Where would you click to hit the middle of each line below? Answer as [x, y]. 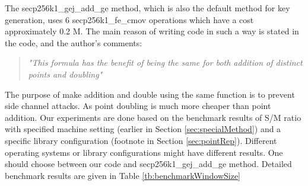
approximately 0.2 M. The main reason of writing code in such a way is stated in [152, 31]
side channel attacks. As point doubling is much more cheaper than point [138, 106]
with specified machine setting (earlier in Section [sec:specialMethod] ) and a [143, 129]
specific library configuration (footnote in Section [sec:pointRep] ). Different [141, 140]
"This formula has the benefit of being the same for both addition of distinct [165, 62]
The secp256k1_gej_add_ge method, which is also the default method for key [147, 8]
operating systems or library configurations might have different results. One [144, 152]
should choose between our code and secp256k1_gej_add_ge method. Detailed [148, 164]
